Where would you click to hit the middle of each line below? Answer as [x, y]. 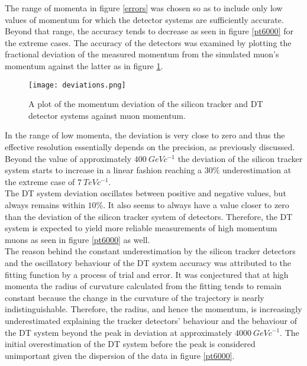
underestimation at [257, 170]
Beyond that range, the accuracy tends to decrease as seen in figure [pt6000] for [149, 31]
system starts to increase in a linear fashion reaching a [104, 170]
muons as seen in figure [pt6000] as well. [77, 239]
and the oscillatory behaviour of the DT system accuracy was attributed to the [148, 262]
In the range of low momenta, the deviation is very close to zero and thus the [145, 135]
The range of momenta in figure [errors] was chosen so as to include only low [144, 8]
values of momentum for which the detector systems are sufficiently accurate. [144, 19]
